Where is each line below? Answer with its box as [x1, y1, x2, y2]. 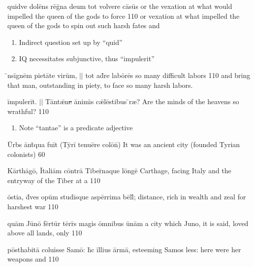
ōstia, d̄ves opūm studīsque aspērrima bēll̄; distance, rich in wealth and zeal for [7, 191, 246, 202]
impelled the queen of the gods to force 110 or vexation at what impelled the [7, 10, 240, 21]
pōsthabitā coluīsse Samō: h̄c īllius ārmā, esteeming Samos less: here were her [7, 244, 241, 254]
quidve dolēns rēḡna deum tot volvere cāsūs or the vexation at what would [7, 1, 232, 11]
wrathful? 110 [7, 106, 49, 116]
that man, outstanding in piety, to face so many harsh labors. [7, 79, 193, 90]
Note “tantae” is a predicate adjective [19, 122, 133, 133]
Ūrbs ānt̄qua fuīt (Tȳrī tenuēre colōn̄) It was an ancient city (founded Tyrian [7, 139, 240, 149]
